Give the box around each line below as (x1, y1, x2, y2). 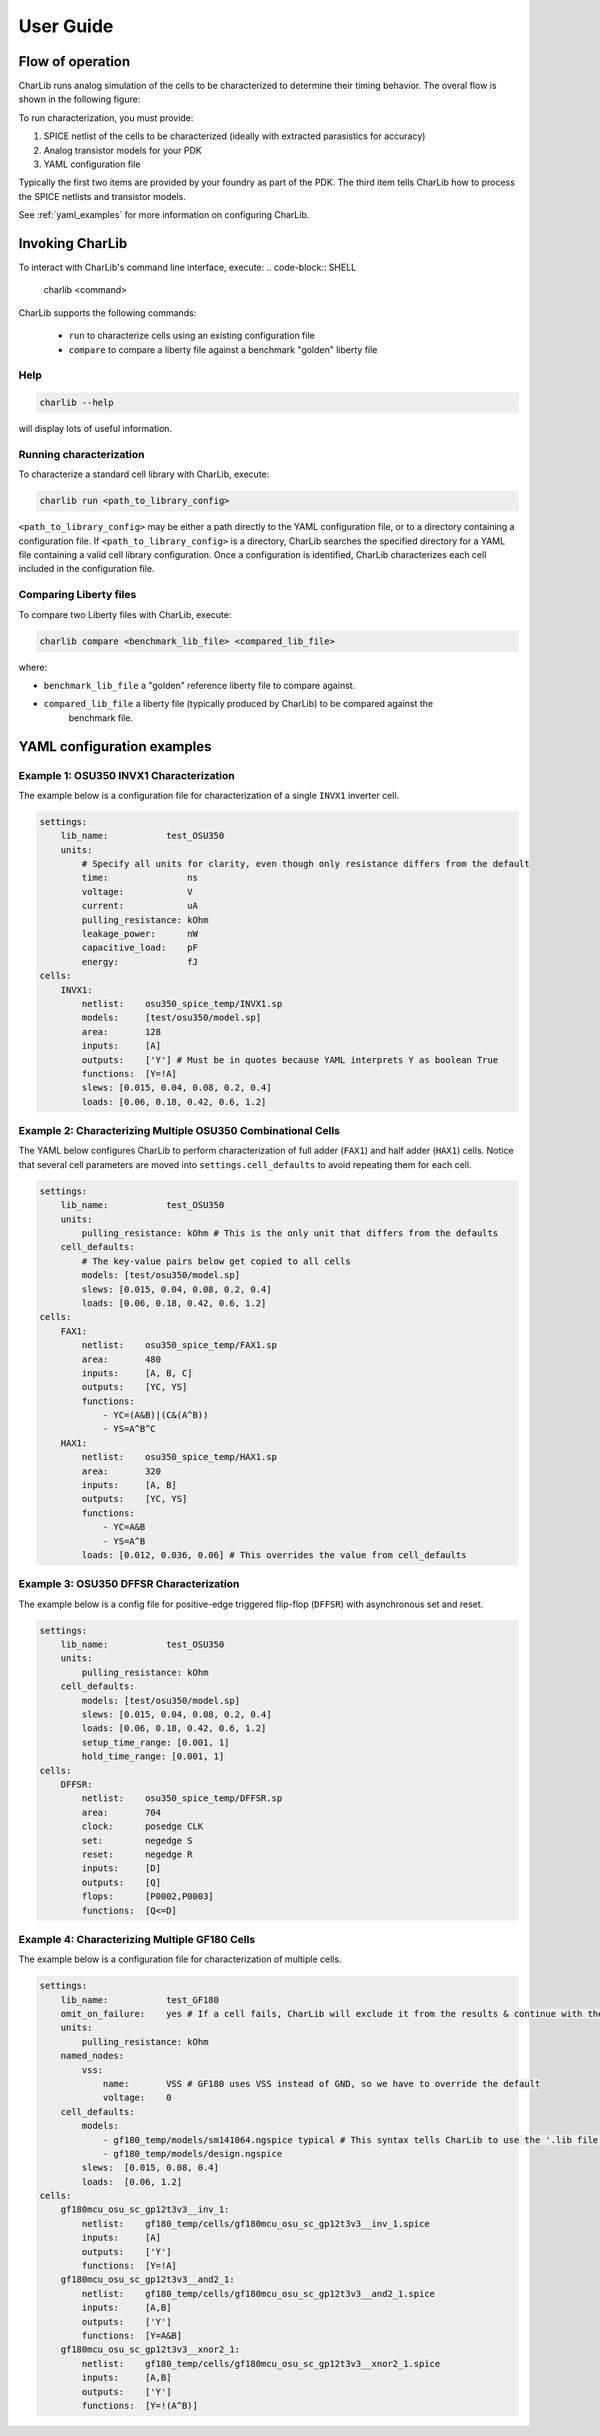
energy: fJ (81, 956, 199, 967)
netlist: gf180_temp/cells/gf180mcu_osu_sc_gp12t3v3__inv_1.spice (81, 2218, 430, 2229)
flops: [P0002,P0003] (81, 1891, 214, 1902)
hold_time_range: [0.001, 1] (81, 1751, 225, 1762)
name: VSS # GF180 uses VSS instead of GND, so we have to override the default (102, 2078, 541, 2089)
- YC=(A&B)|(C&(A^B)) (102, 1410, 209, 1421)
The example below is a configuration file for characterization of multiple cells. (18, 1953, 342, 1965)
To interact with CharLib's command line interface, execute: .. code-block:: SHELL (18, 261, 357, 274)
